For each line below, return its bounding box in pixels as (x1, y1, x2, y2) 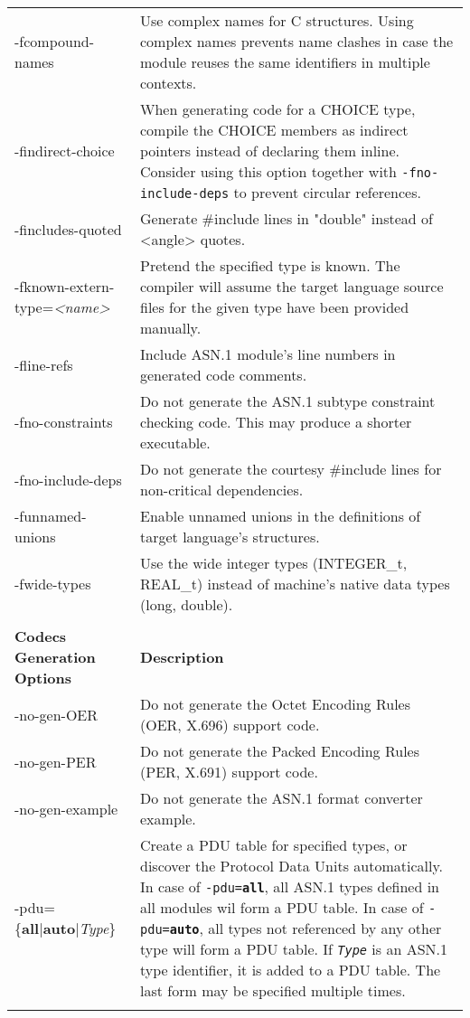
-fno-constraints (14, 411, 113, 432)
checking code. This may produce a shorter (140, 411, 412, 432)
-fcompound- (14, 31, 95, 52)
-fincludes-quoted (14, 218, 122, 240)
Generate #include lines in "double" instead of (140, 208, 433, 229)
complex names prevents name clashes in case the (140, 31, 454, 52)
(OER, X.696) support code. (140, 714, 320, 735)
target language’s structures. (140, 526, 320, 547)
